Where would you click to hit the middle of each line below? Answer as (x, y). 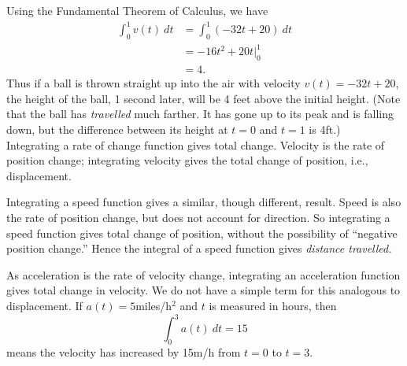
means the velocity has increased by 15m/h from (124, 351)
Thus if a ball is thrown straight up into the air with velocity (154, 83)
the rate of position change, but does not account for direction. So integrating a (198, 218)
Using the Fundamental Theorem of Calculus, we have (137, 10)
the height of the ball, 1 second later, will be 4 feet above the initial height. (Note (203, 98)
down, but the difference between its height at (117, 129)
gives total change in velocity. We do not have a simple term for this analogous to (203, 290)
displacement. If (44, 305)
